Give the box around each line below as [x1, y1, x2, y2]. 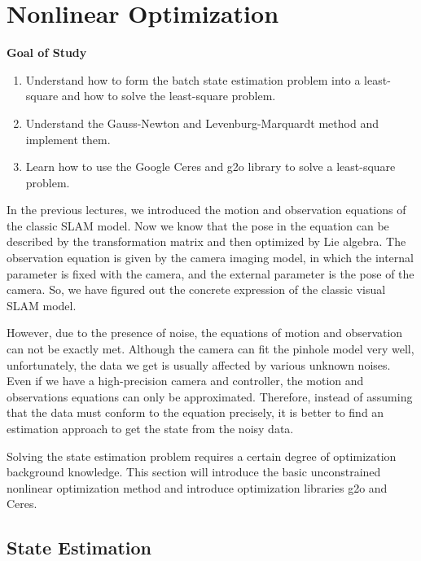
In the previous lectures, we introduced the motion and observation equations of [7, 201, 406, 218]
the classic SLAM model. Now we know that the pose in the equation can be [7, 217, 389, 234]
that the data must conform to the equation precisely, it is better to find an [7, 404, 384, 421]
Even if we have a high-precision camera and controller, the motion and [7, 372, 364, 389]
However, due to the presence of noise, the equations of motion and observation [7, 324, 403, 341]
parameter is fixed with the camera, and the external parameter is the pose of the [7, 265, 414, 282]
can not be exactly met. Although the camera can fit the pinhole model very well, [7, 340, 414, 357]
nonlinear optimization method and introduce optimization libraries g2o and [7, 479, 388, 496]
